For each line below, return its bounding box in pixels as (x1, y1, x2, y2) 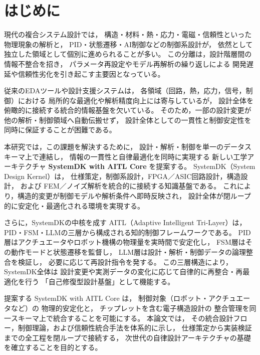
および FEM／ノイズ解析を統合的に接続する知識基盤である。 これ (20, 181, 237, 191)
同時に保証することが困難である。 (4, 124, 116, 135)
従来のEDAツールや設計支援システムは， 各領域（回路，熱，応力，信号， (4, 85, 246, 96)
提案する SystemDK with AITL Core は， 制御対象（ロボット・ (4, 293, 209, 303)
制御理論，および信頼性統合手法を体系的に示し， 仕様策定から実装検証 (18, 322, 252, 333)
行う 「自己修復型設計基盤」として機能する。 (25, 276, 175, 286)
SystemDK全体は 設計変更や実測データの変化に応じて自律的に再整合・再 (4, 266, 243, 277)
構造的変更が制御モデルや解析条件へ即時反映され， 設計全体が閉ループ (18, 191, 251, 201)
